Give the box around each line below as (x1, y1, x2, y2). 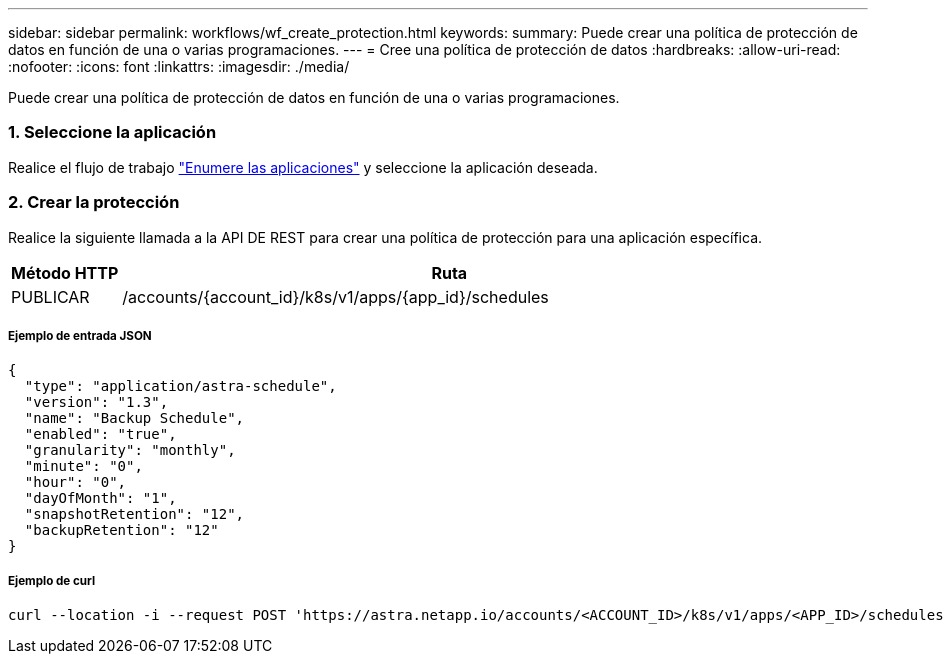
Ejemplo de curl (8, 573, 96, 588)
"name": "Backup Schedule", (24, 410, 245, 427)
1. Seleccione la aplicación (8, 122, 217, 143)
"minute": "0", (24, 458, 143, 475)
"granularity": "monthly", (24, 442, 236, 459)
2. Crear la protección (8, 192, 180, 213)
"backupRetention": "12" (24, 522, 219, 539)
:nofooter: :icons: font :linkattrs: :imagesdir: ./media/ (8, 58, 350, 75)
